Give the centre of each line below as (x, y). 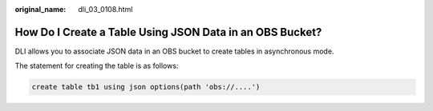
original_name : (40, 9)
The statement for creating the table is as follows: (97, 66)
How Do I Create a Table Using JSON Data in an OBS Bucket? (168, 32)
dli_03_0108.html (105, 9)
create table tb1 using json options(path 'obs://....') (146, 87)
